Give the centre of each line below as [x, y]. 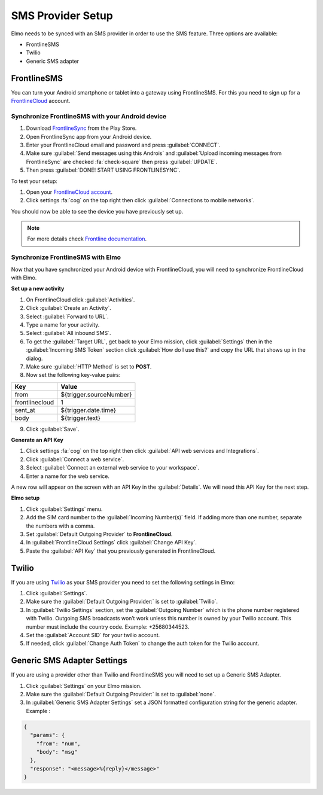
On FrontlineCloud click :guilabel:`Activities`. [80, 300]
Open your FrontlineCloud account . [69, 192]
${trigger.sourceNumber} [96, 394]
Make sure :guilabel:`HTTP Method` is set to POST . [89, 366]
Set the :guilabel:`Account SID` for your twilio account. [93, 635]
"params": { [48, 735]
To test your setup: [34, 181]
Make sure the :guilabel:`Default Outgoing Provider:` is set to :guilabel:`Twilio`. [122, 602]
